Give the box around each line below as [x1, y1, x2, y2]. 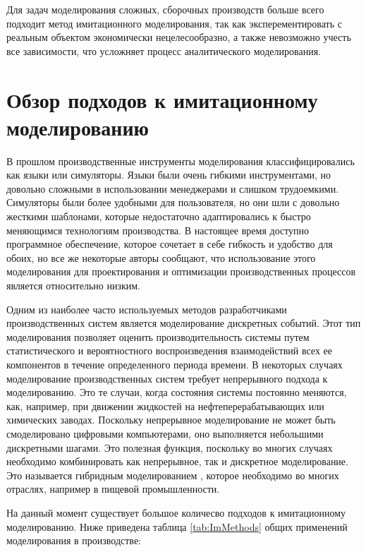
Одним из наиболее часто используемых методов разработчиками [6, 301, 287, 316]
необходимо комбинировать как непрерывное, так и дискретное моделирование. [6, 454, 348, 469]
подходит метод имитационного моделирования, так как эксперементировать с [6, 16, 342, 30]
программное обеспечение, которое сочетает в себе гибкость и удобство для [6, 236, 333, 251]
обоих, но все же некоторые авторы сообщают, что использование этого [6, 250, 316, 265]
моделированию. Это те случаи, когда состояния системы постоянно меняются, [6, 385, 347, 400]
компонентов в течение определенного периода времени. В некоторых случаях [6, 357, 343, 371]
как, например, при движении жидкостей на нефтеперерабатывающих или [6, 398, 324, 413]
